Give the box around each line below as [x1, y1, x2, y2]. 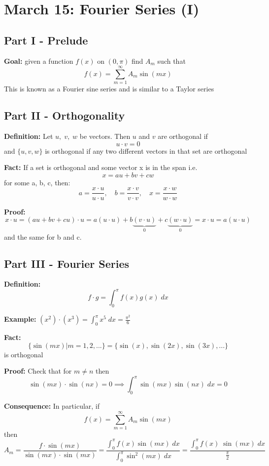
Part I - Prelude [4, 32, 88, 47]
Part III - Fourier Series [4, 255, 130, 271]
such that [157, 55, 186, 66]
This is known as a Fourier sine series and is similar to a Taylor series [4, 84, 214, 94]
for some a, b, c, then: [4, 177, 70, 187]
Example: [4, 314, 36, 324]
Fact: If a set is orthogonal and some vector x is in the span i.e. [4, 162, 198, 172]
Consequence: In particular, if [4, 401, 100, 411]
